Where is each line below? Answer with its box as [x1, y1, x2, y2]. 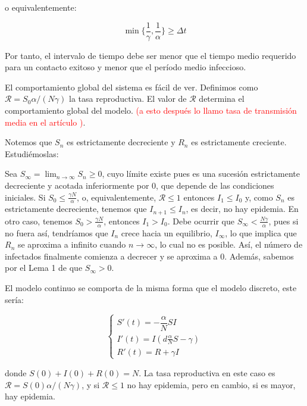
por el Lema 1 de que [5, 261, 83, 274]
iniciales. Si [5, 190, 46, 203]
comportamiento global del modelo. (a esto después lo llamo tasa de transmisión [5, 104, 297, 117]
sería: [5, 293, 24, 305]
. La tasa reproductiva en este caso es [139, 366, 275, 379]
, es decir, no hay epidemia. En [186, 202, 299, 215]
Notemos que [5, 136, 52, 148]
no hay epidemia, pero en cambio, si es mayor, [127, 378, 296, 391]
